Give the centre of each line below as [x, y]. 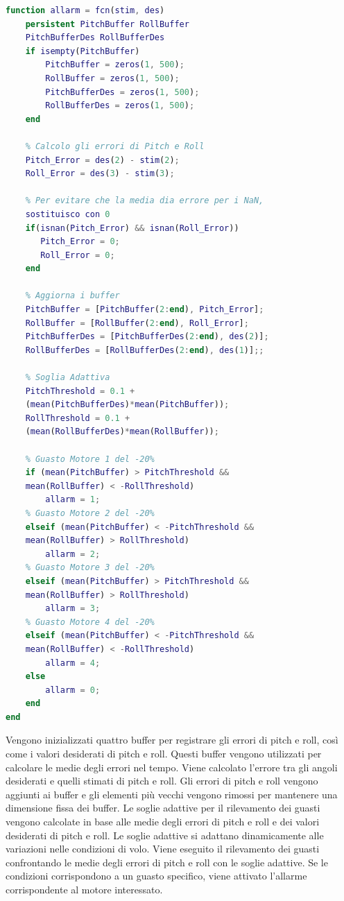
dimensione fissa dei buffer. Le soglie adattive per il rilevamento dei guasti [163, 808]
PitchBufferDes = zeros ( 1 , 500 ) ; [122, 92]
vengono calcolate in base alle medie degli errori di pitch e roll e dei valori [163, 822]
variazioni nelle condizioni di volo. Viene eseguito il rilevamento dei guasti [163, 849]
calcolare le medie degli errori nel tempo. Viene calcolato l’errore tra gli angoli [172, 767]
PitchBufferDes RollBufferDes [95, 38]
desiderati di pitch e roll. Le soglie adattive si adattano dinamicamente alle [165, 835]
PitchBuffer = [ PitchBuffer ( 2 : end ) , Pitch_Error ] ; [145, 310]
